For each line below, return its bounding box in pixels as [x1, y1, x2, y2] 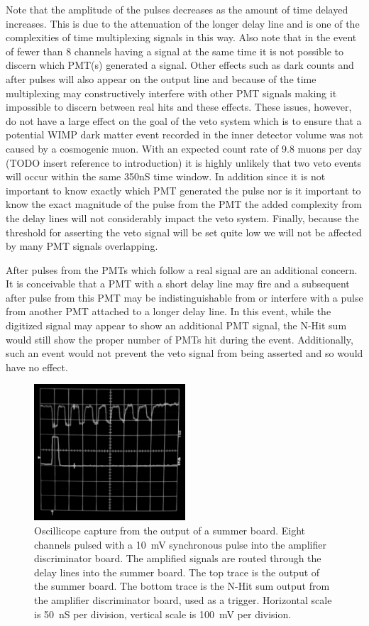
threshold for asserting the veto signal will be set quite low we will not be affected [6, 224, 362, 239]
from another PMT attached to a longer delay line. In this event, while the [6, 304, 331, 319]
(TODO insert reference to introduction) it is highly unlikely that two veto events [6, 155, 362, 170]
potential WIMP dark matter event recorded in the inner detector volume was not [6, 127, 363, 142]
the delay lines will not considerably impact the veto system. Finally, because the [6, 210, 359, 225]
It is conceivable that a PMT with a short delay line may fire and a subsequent [6, 276, 350, 291]
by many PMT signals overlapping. [6, 238, 158, 253]
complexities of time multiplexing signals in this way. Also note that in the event [6, 30, 357, 45]
